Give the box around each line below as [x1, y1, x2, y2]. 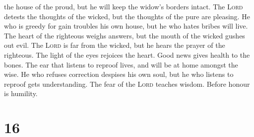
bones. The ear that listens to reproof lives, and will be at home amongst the [4, 59, 238, 69]
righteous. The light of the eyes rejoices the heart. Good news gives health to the [4, 49, 250, 60]
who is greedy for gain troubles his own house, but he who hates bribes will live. [4, 21, 248, 31]
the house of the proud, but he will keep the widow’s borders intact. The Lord [4, 1, 243, 11]
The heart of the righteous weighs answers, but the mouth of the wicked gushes [4, 30, 245, 40]
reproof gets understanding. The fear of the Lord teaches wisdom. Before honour [4, 78, 250, 89]
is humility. [4, 88, 38, 99]
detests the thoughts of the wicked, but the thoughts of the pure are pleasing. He [4, 11, 250, 21]
